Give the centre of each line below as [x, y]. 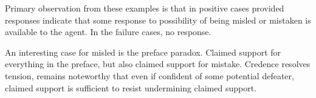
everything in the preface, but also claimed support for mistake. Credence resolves [158, 64]
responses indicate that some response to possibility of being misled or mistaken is [158, 20]
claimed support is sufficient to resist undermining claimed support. [131, 87]
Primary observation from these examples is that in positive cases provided [145, 8]
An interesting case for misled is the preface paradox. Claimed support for [143, 52]
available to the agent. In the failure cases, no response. [108, 32]
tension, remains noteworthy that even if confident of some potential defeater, [149, 75]
